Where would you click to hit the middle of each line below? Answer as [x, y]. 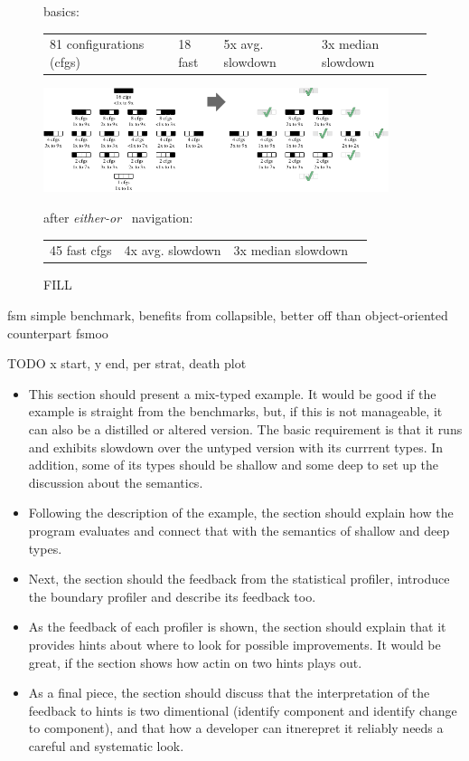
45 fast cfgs [81, 250]
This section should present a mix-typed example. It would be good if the [232, 393]
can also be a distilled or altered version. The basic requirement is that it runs [245, 428]
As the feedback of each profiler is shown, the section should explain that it [237, 627]
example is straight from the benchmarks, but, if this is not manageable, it [235, 411]
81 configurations [97, 44]
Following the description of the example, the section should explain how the [241, 513]
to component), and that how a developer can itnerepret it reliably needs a [236, 728]
